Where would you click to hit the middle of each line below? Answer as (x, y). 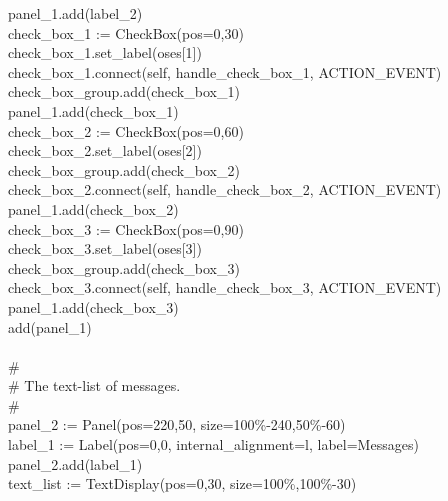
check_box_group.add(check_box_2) (123, 169)
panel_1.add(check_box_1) (93, 110)
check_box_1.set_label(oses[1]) (104, 52)
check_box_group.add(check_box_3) (123, 267)
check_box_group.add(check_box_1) (123, 91)
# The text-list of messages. (94, 385)
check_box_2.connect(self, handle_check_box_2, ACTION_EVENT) (224, 189)
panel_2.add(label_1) (75, 463)
